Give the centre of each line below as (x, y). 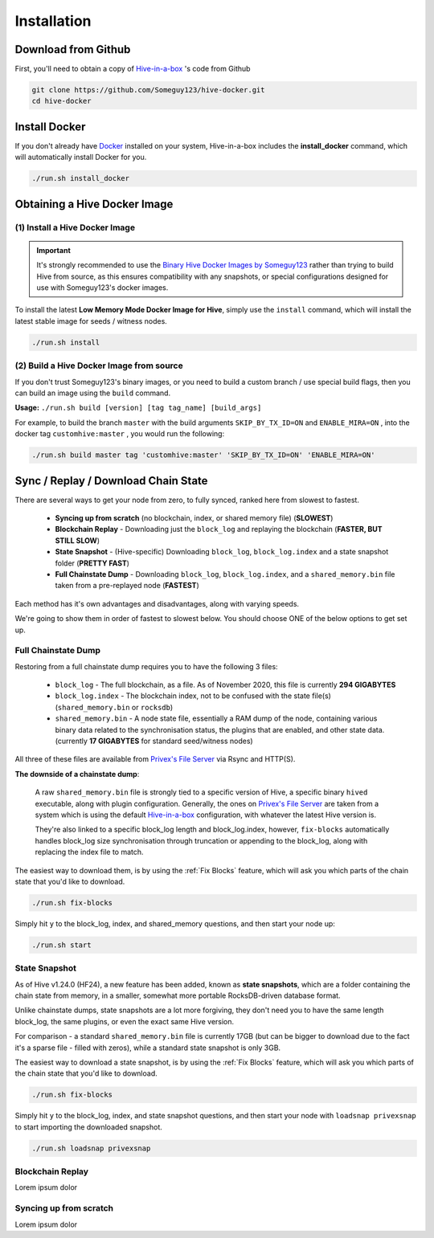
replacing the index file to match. (89, 852)
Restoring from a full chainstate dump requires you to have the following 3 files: (146, 666)
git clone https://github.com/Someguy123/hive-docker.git (148, 90)
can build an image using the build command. (93, 393)
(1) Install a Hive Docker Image (75, 227)
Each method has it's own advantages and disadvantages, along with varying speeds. (157, 603)
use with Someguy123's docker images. (102, 288)
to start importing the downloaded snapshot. (88, 1127)
